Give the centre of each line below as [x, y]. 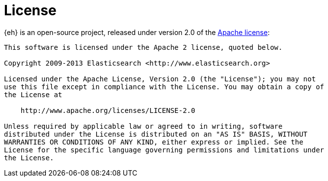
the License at [33, 94]
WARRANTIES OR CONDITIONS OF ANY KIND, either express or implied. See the [154, 142]
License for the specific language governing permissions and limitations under [164, 150]
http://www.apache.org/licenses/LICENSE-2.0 [108, 110]
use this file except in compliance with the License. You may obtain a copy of [164, 87]
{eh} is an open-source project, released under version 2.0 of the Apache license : [137, 32]
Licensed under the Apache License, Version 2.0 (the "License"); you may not [160, 79]
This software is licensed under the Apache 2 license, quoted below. [143, 47]
